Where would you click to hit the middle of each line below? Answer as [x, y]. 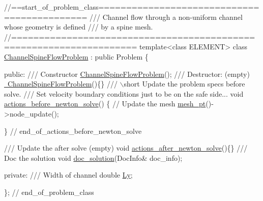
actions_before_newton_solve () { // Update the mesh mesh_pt [105, 104]
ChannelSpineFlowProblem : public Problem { [76, 56]
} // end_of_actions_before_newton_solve [73, 131]
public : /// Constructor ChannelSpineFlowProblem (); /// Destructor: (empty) [127, 74]
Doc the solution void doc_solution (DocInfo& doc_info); [93, 157]
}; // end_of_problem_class [49, 192]
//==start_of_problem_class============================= [132, 7]
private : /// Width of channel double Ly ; [68, 175]
